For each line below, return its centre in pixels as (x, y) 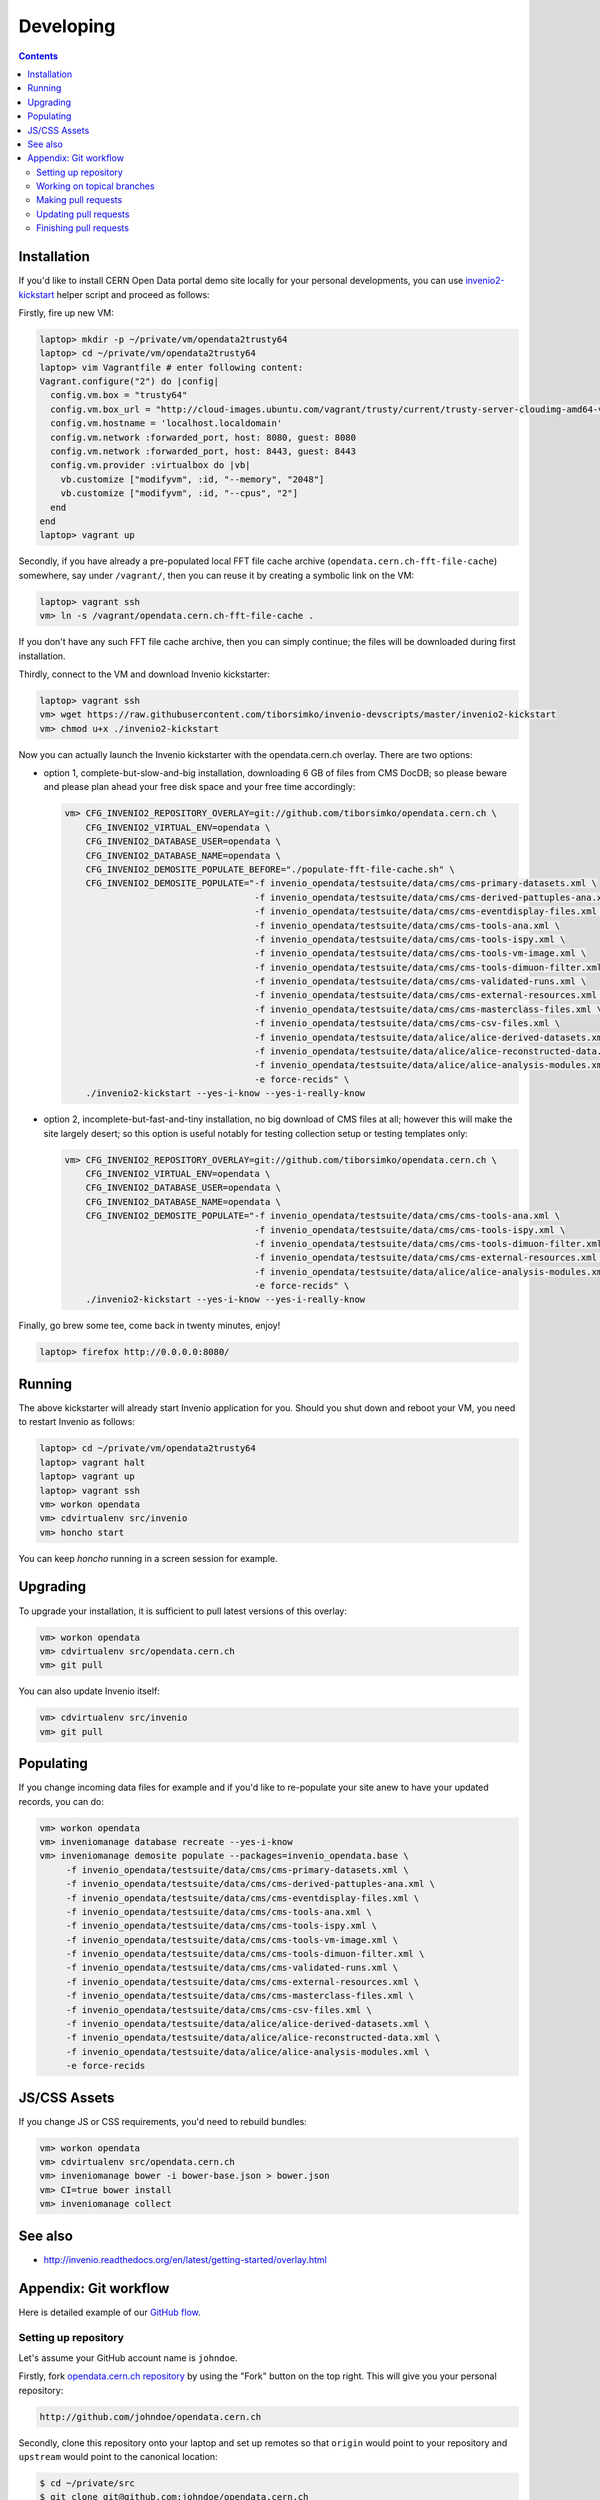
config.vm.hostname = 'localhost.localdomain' (166, 423)
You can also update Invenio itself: (89, 1691)
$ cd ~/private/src (87, 2483)
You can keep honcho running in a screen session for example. (148, 1558)
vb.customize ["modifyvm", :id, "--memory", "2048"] (192, 479)
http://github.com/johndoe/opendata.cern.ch (150, 2416)
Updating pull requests (83, 214)
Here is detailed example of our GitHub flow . (109, 2312)
